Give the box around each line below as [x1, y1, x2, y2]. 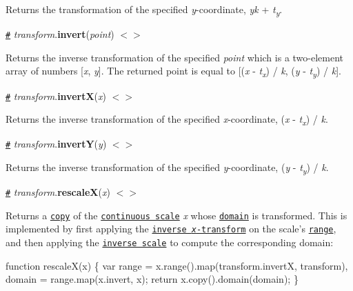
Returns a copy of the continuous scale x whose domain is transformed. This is [6, 208, 347, 222]
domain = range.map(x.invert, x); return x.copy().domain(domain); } [6, 272, 299, 286]
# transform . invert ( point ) [6, 27, 114, 41]
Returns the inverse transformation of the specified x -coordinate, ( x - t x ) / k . [6, 112, 328, 128]
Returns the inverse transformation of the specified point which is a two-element [6, 50, 344, 64]
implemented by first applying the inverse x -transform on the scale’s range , [6, 221, 336, 236]
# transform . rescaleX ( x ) [6, 185, 110, 199]
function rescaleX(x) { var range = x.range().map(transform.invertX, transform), [6, 258, 348, 272]
